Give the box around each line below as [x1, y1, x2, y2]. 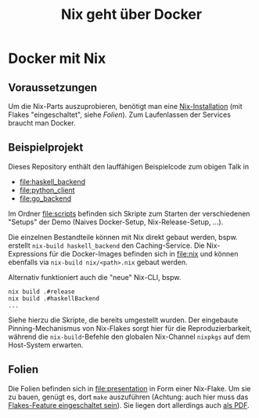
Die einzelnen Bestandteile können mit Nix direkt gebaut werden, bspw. [8, 232, 238, 242]
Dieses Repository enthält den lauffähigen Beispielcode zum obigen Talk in [8, 162, 249, 171]
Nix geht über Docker [61, 5, 202, 24]
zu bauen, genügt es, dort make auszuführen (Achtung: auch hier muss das [8, 392, 249, 402]
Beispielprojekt [8, 141, 84, 154]
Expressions [8, 249, 49, 258]
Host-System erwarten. [8, 340, 84, 350]
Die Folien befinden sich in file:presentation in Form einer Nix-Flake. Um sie [8, 383, 251, 393]
